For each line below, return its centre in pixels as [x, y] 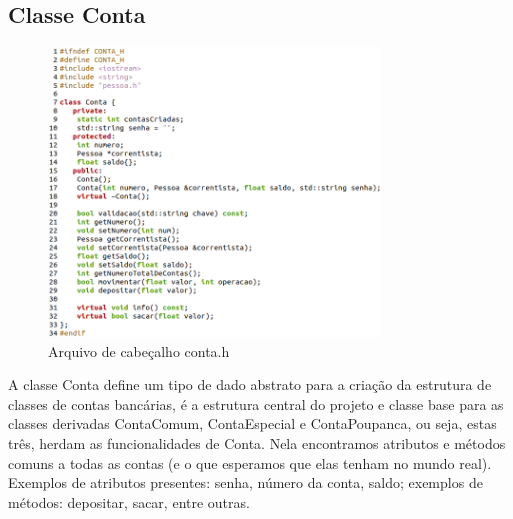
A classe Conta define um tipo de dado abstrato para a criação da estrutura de [250, 384]
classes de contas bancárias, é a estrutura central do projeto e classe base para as [256, 403]
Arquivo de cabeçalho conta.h [139, 350]
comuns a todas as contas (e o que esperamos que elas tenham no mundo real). [250, 462]
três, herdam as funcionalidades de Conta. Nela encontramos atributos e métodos [257, 443]
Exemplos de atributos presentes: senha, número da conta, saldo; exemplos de [245, 482]
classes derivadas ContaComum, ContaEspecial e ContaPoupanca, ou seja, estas [252, 423]
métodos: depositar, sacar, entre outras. [129, 501]
